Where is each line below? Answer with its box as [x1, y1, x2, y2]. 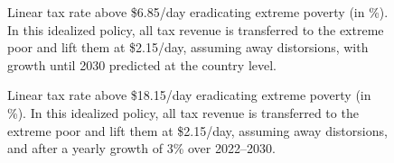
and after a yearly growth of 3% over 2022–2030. [7, 139, 276, 158]
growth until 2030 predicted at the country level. [7, 55, 277, 74]
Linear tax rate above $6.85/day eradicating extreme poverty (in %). [7, 3, 389, 21]
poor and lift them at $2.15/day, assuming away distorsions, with [7, 38, 369, 57]
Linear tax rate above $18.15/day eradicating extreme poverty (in [7, 86, 371, 104]
